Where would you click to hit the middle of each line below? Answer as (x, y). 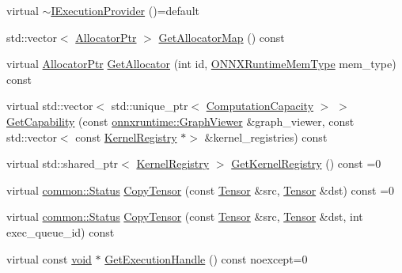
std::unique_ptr (150, 106)
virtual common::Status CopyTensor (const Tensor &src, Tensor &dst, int (185, 216)
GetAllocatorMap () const (222, 37)
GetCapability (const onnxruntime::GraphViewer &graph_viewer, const (180, 121)
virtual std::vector (50, 106)
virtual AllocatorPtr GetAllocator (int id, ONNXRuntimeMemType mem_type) (201, 64)
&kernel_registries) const (266, 136)
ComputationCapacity (260, 106)
